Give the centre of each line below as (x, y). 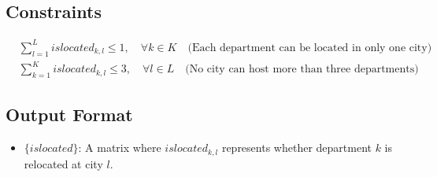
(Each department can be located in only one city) (310, 48)
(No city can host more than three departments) (302, 70)
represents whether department (296, 147)
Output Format (69, 114)
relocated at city (63, 163)
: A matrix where (120, 147)
